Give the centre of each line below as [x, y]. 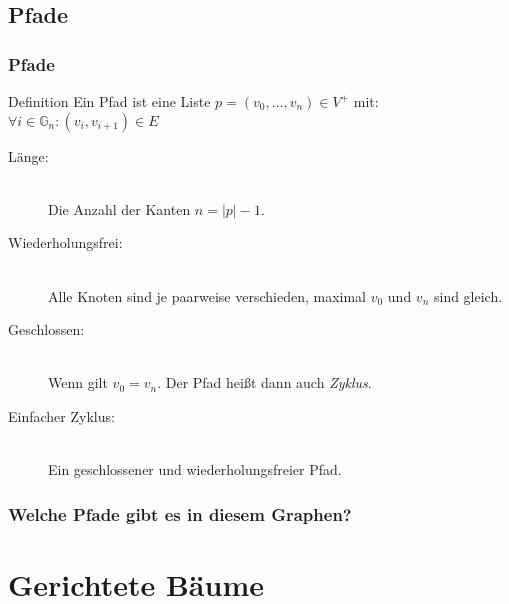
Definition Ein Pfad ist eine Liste [109, 101]
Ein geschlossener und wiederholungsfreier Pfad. [195, 469]
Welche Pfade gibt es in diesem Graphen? [180, 513]
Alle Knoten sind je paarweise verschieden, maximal [207, 295]
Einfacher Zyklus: [61, 415]
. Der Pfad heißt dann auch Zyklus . [264, 382]
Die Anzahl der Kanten [119, 208]
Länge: [28, 155]
